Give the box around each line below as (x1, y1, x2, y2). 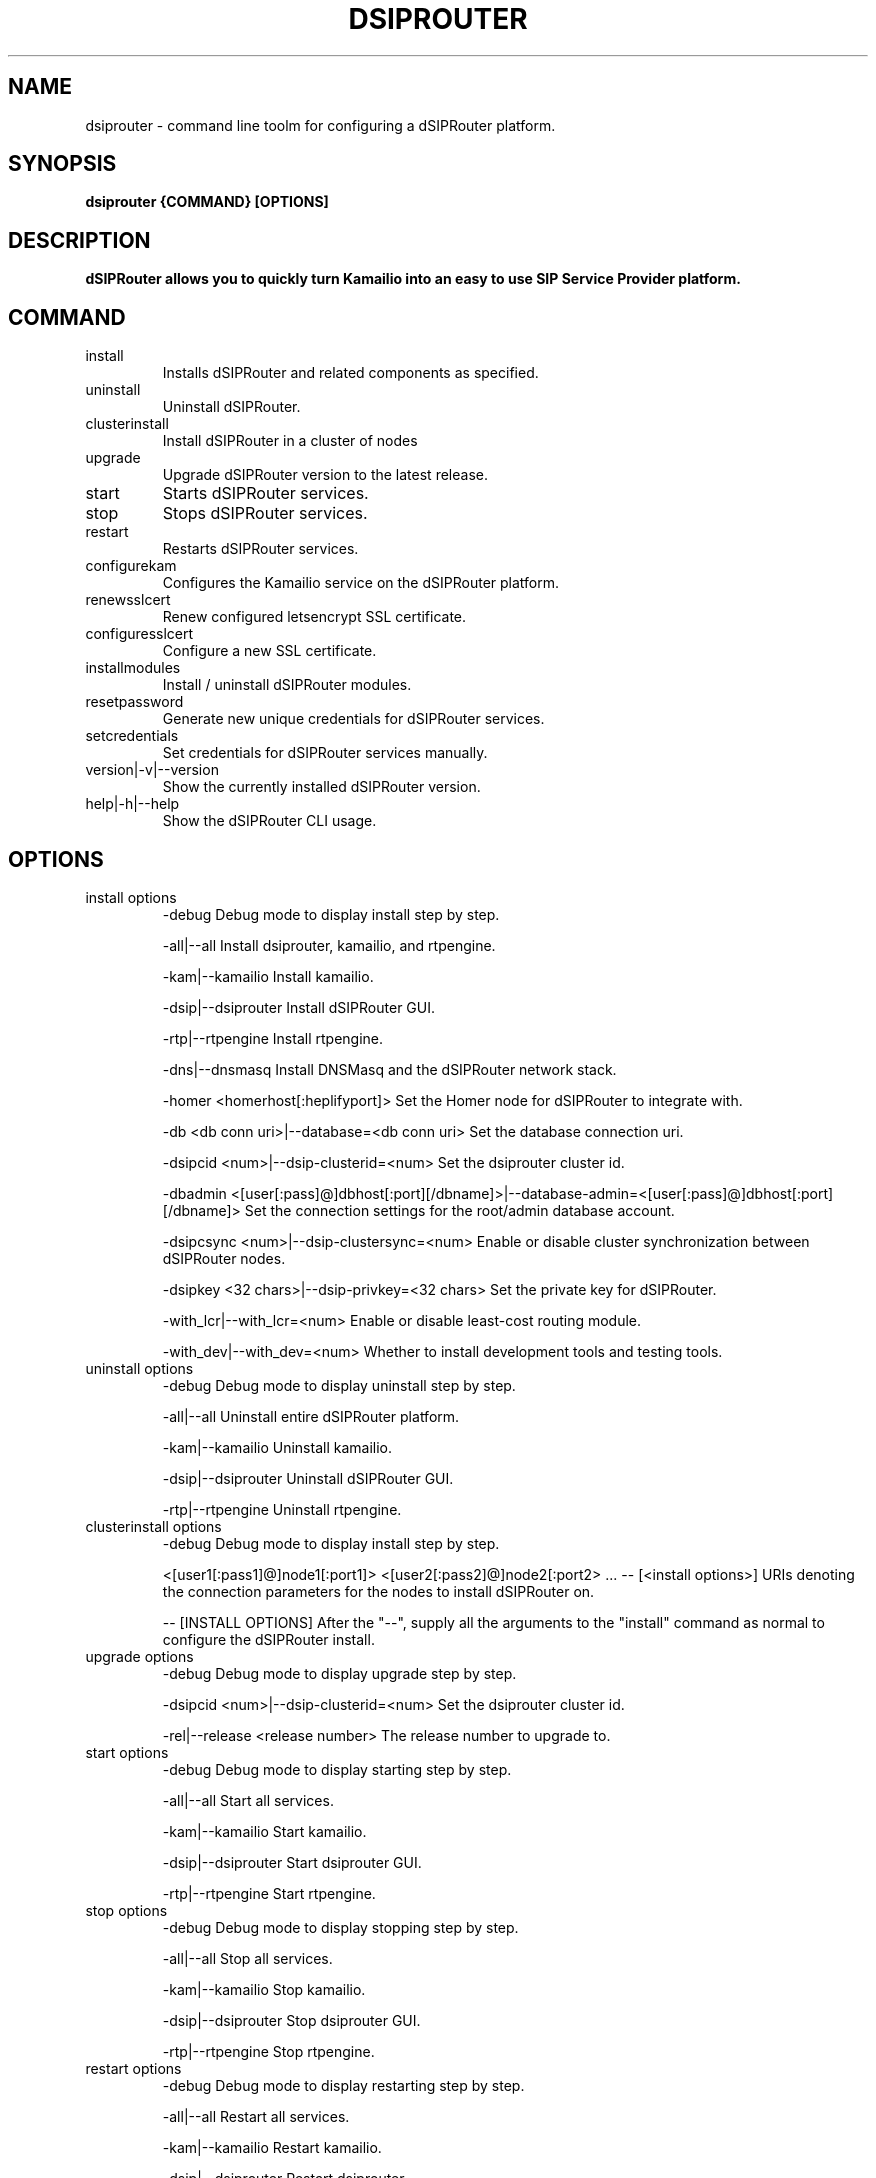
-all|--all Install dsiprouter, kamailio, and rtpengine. (162, 936, 496, 954)
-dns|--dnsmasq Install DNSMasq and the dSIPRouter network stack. (162, 1060, 617, 1078)
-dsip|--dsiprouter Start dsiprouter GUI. (162, 1853, 422, 1871)
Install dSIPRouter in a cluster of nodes (162, 432, 418, 450)
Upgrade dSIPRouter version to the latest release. (162, 466, 488, 484)
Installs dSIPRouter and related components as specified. (162, 364, 539, 382)
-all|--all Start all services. (162, 1791, 334, 1809)
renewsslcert (85, 591, 171, 609)
